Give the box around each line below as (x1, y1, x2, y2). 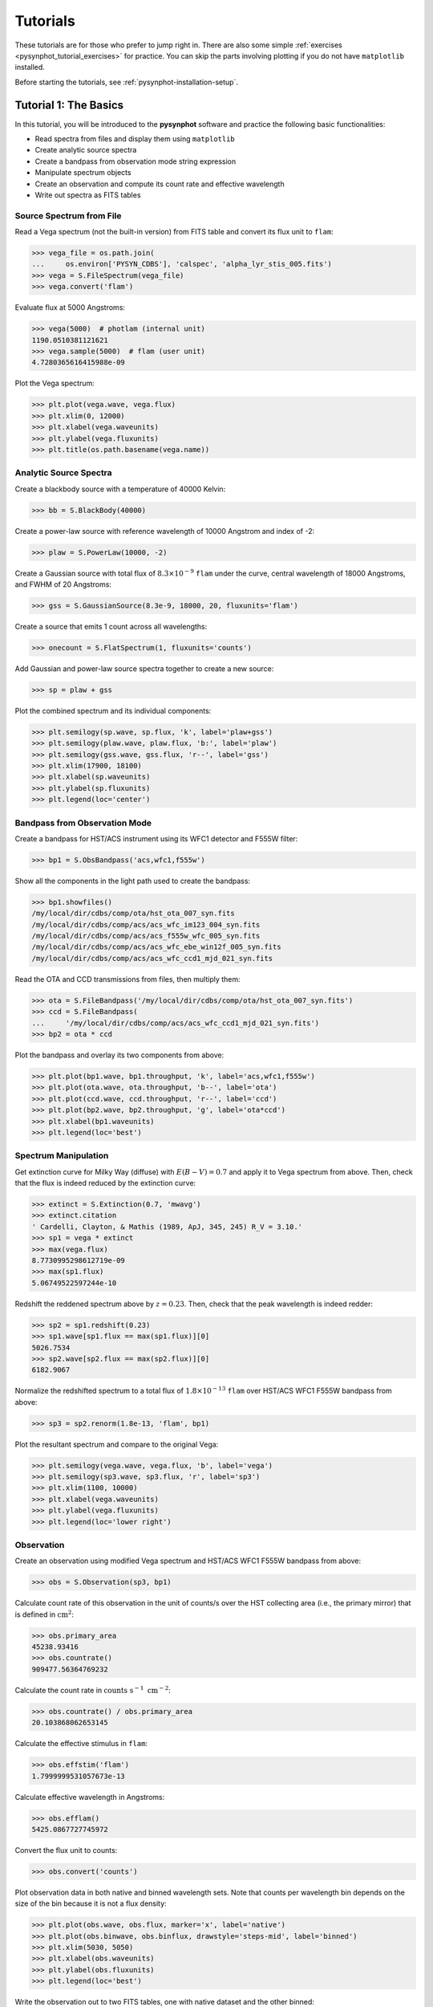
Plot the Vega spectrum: (14, 378, 95, 389)
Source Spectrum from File (14, 210, 122, 221)
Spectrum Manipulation (14, 1150, 109, 1162)
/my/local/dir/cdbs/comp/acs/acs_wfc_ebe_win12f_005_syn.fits (31, 942, 281, 951)
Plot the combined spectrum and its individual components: (14, 706, 212, 715)
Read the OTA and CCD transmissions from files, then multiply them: (14, 974, 241, 983)
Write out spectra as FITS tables (34, 189, 141, 200)
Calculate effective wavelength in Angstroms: (14, 1792, 165, 1801)
